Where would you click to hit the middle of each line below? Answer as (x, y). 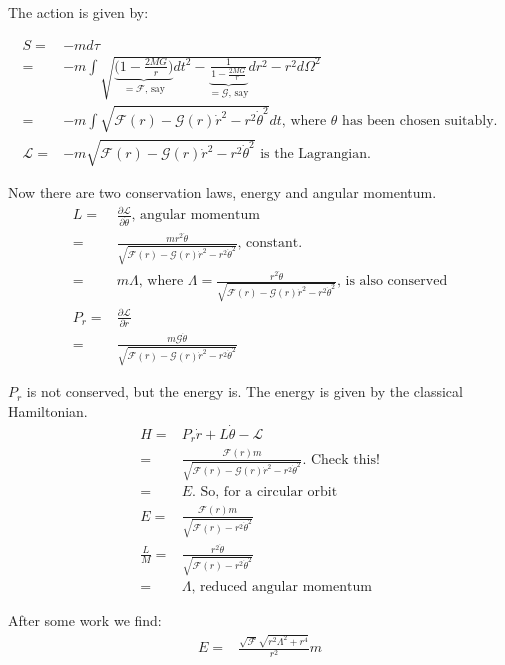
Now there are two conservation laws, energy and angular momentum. (222, 192)
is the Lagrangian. (315, 154)
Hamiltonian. (48, 411)
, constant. (270, 243)
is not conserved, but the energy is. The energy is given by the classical (244, 391)
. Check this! (341, 459)
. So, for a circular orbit (265, 492)
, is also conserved (392, 281)
